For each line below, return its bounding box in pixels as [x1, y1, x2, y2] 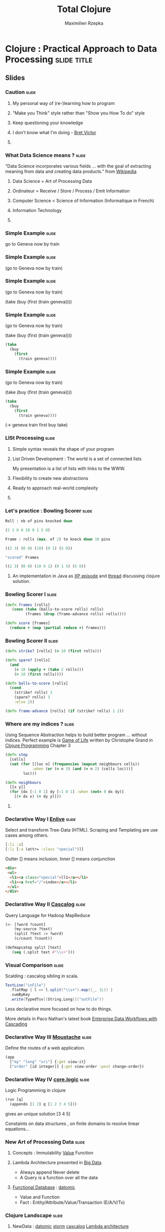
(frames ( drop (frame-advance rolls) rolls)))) [25, 611, 126, 617]
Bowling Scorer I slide [5, 591, 57, 598]
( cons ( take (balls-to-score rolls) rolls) [11, 607, 104, 612]
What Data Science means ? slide [5, 152, 86, 159]
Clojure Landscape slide [5, 1212, 63, 1219]
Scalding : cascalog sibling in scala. [5, 973, 78, 979]
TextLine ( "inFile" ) [5, 983, 46, 988]
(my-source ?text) [14, 927, 52, 932]
